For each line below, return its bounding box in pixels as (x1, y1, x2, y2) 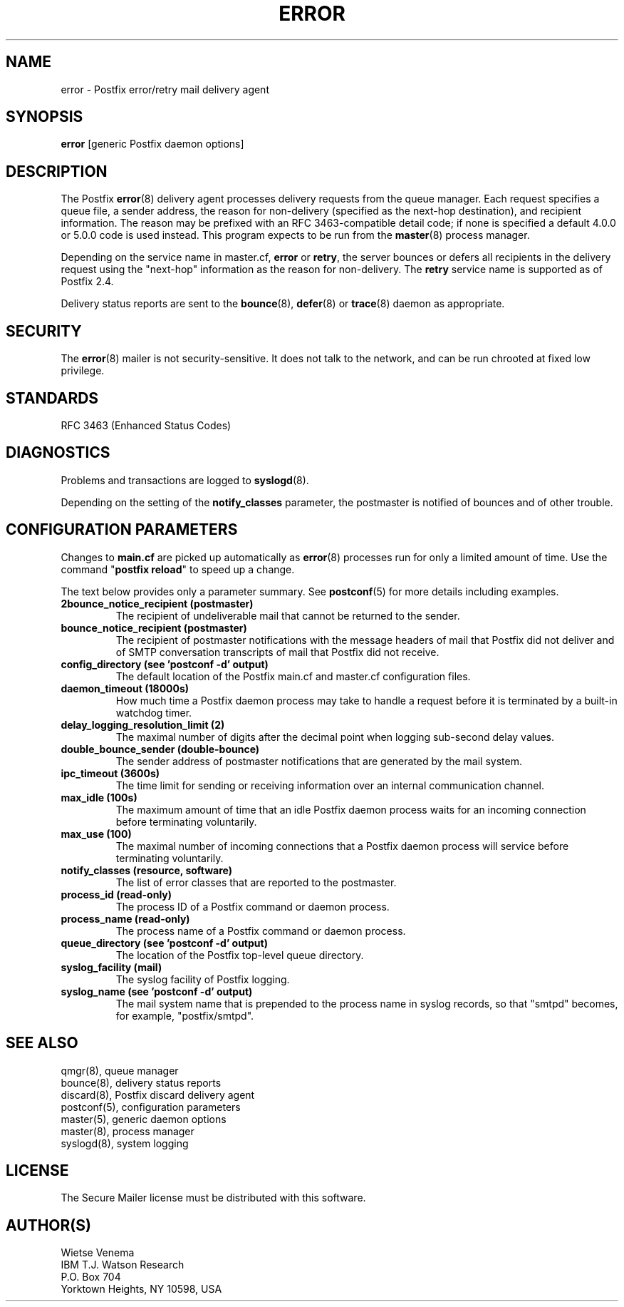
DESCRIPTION (6, 162, 108, 180)
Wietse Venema (61, 1246, 135, 1259)
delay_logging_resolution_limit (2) (61, 718, 225, 731)
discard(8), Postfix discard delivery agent (61, 1088, 255, 1101)
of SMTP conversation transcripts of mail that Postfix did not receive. (115, 645, 440, 658)
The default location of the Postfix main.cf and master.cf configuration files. (115, 670, 471, 682)
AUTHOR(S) (6, 1216, 91, 1234)
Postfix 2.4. (61, 275, 114, 288)
